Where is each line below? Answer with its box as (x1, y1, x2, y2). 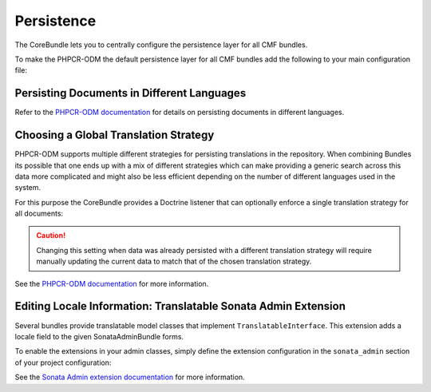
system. (14, 183, 42, 192)
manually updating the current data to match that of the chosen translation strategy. (36, 256, 312, 267)
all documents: (14, 208, 64, 219)
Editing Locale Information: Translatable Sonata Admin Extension (14, 299, 346, 313)
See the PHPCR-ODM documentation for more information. (14, 279, 209, 288)
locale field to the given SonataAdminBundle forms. (14, 331, 184, 341)
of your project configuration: (14, 358, 112, 367)
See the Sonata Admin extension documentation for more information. (14, 372, 245, 382)
